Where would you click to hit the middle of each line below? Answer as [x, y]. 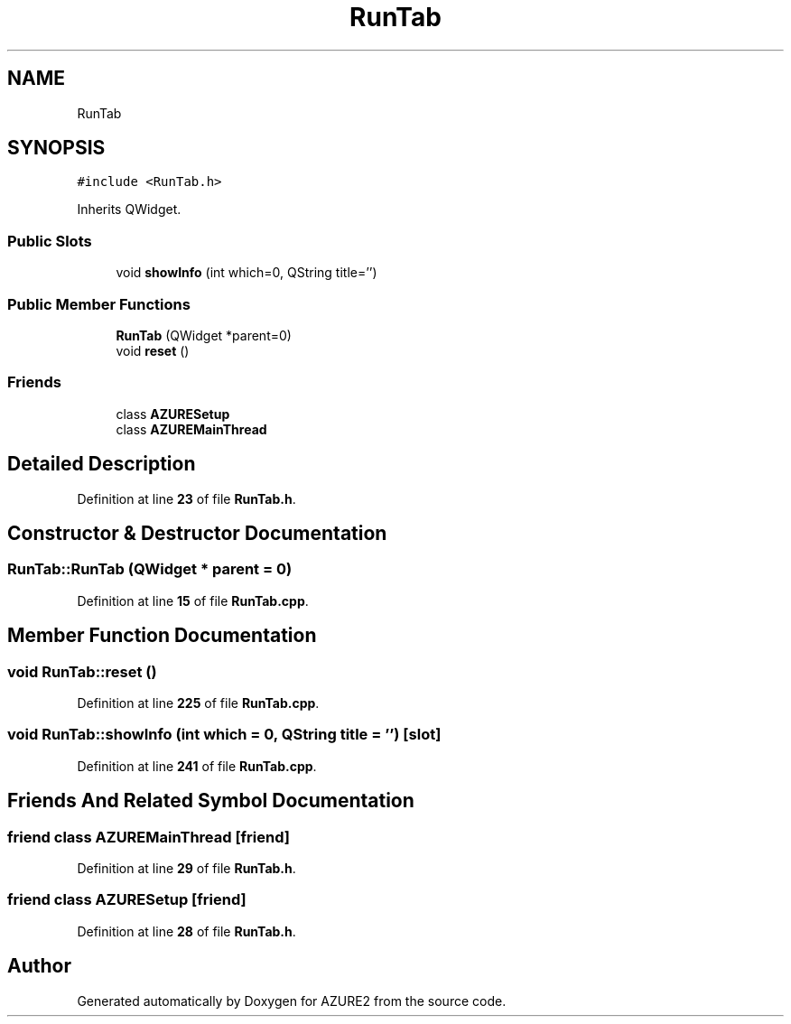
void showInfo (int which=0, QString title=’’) [247, 273]
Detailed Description [102, 464]
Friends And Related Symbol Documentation [211, 801]
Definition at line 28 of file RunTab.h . [186, 931]
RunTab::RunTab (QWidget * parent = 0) [150, 569]
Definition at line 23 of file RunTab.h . [186, 498]
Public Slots [50, 241]
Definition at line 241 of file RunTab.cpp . [197, 766]
